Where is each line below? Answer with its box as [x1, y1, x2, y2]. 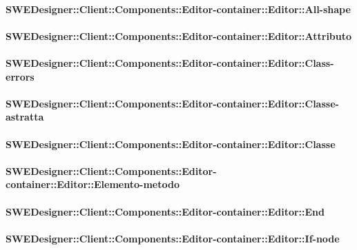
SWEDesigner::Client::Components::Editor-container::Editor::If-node [6, 231, 340, 245]
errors [6, 69, 35, 83]
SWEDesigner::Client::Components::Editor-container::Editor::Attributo [6, 28, 352, 43]
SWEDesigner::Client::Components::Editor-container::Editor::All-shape [6, 1, 351, 16]
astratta [6, 110, 44, 124]
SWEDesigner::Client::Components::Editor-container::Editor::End [6, 204, 325, 218]
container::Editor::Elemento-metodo [6, 177, 180, 191]
